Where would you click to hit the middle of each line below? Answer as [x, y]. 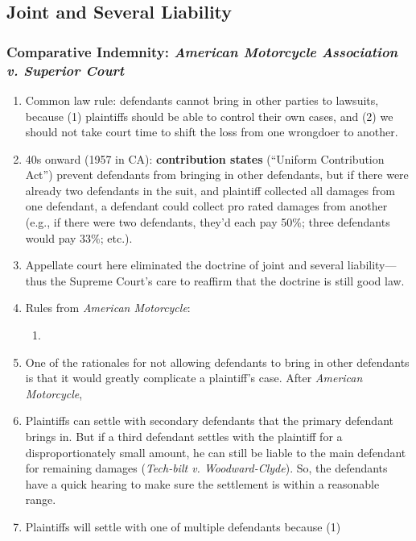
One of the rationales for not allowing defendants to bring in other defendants [217, 362]
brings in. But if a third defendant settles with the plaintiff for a [184, 437]
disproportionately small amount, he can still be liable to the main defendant [216, 452]
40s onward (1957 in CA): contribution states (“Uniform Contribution [205, 158]
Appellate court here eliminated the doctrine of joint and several [185, 265]
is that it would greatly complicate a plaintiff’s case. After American [194, 378]
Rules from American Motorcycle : [108, 308]
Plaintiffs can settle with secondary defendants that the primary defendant [209, 420]
